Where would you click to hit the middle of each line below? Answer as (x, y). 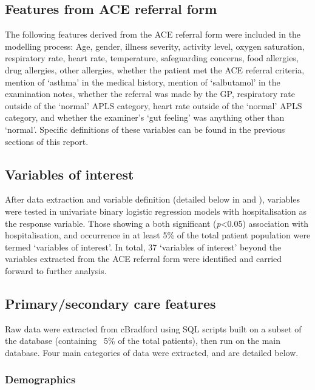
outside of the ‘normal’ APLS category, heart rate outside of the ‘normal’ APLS (154, 105)
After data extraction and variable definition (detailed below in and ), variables (153, 199)
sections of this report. (47, 141)
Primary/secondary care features (110, 303)
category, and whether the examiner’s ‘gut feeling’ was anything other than (145, 117)
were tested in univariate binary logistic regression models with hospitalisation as (156, 211)
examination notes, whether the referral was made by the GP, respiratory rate (150, 94)
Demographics (40, 379)
